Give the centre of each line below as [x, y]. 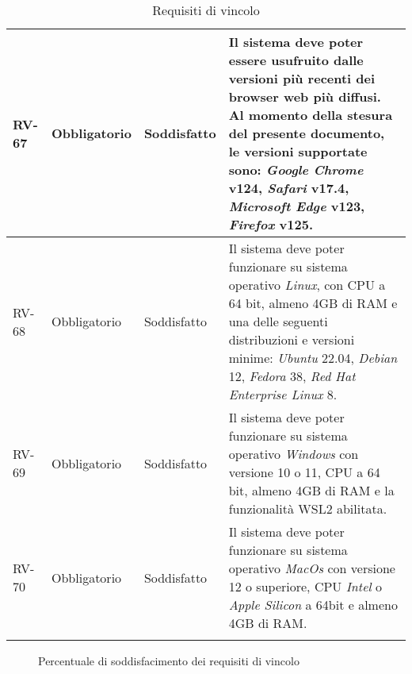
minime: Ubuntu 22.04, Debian [313, 358]
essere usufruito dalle [296, 60]
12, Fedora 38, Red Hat [292, 376]
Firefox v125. [271, 224]
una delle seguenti [278, 321]
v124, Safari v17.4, [289, 188]
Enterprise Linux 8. [283, 394]
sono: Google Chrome [296, 169]
